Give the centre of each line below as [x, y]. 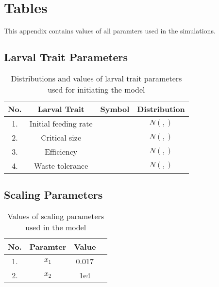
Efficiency [61, 151]
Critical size [61, 137]
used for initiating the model [96, 89]
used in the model [56, 227]
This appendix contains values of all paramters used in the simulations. [110, 31]
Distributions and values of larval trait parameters [96, 78]
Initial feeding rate [61, 123]
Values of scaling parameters [56, 216]
